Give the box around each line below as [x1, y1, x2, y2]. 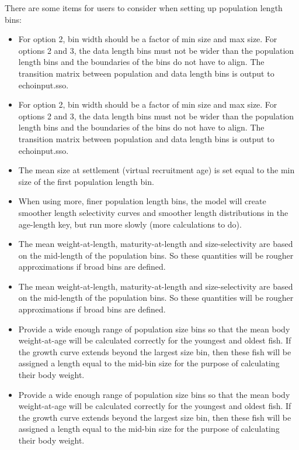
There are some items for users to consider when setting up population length [5, 2, 283, 13]
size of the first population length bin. [18, 175, 154, 187]
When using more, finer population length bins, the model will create [18, 195, 266, 207]
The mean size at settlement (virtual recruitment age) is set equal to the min [18, 164, 295, 176]
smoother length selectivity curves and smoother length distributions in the [18, 206, 288, 218]
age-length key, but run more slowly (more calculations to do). [18, 218, 242, 230]
